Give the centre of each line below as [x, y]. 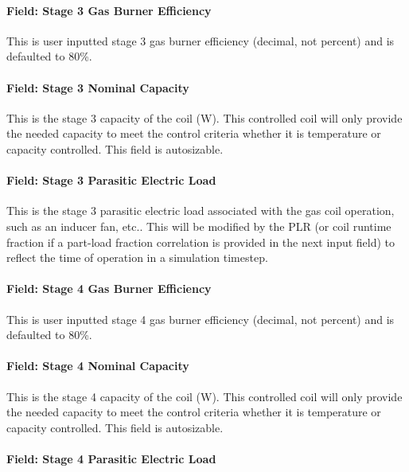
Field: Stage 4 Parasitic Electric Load [111, 458]
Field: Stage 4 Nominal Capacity [98, 366]
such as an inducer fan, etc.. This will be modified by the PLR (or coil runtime [199, 226]
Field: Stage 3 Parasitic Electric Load [111, 180]
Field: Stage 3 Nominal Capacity [98, 87]
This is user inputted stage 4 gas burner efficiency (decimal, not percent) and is [201, 319]
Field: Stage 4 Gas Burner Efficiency [109, 289]
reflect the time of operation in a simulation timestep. [137, 257]
